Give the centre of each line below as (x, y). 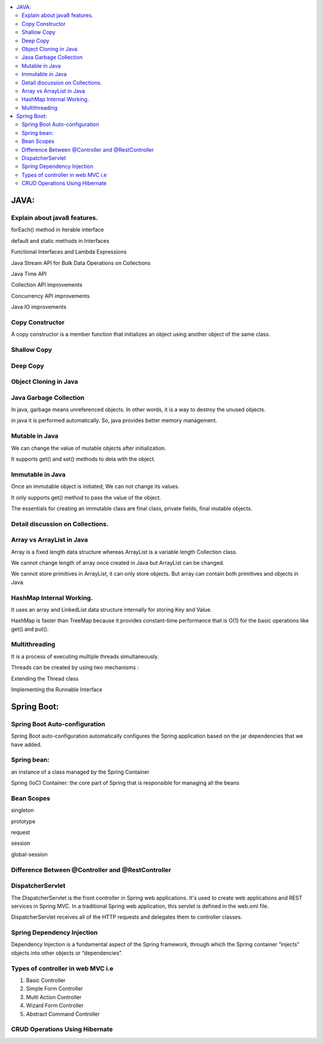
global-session (29, 854)
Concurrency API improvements (50, 296)
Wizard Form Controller (55, 1006)
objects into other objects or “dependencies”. (67, 953)
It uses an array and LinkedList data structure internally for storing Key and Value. (112, 609)
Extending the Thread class (45, 678)
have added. (26, 744)
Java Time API (29, 273)
